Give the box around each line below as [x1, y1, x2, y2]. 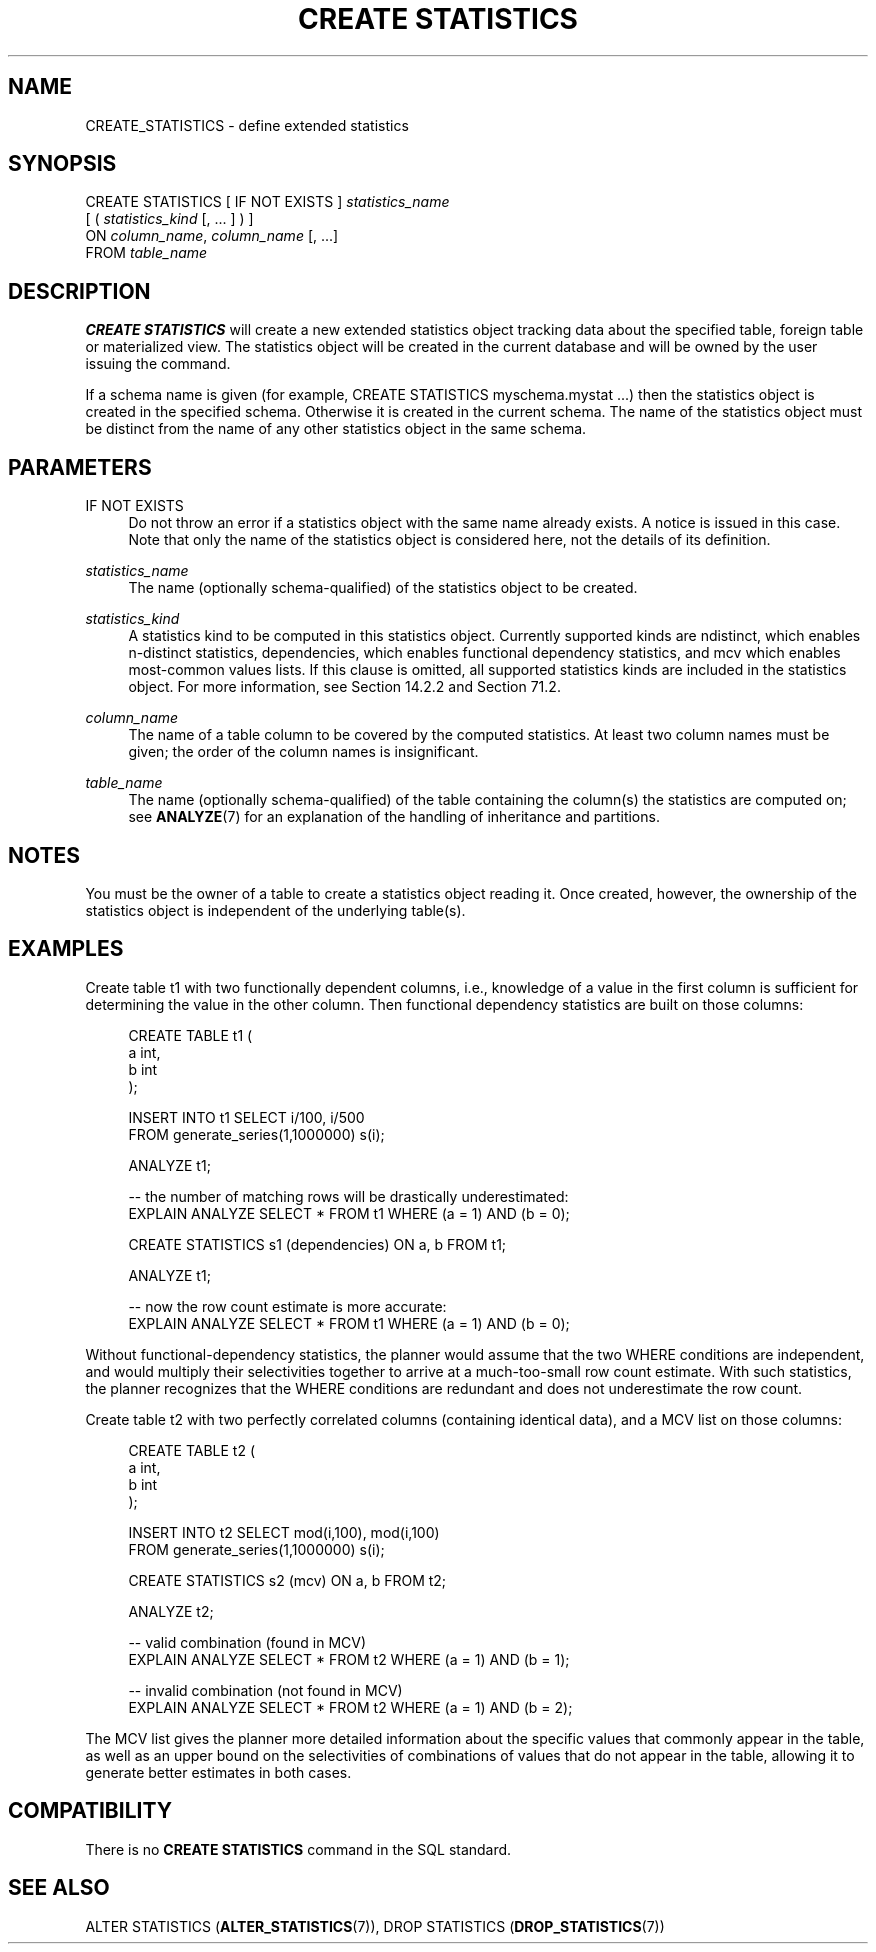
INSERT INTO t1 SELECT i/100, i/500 [128, 1108, 365, 1126]
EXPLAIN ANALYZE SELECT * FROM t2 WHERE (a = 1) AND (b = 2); [128, 1698, 573, 1716]
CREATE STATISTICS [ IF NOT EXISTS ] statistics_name [85, 193, 450, 211]
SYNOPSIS [8, 151, 117, 177]
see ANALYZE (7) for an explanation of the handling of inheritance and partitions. [128, 808, 660, 826]
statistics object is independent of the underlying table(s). [85, 901, 466, 919]
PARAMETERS [8, 454, 152, 480]
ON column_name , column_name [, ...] [85, 227, 339, 245]
